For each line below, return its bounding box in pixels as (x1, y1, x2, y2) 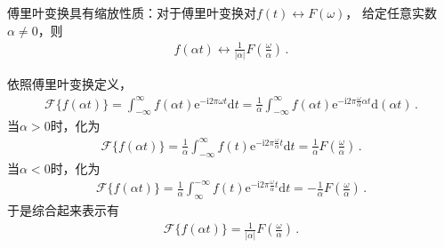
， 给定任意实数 (345, 4, 438, 21)
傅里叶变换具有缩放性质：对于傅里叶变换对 (7, 4, 256, 21)
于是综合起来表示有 (7, 201, 119, 220)
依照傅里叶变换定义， (7, 75, 132, 93)
